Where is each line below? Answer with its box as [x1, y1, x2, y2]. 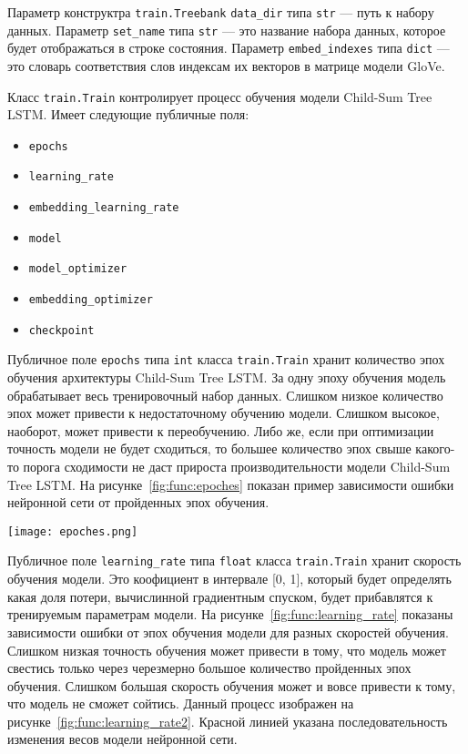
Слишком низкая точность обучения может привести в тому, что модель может [7, 640, 446, 659]
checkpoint [28, 323, 95, 337]
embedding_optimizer [28, 293, 153, 307]
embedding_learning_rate [28, 201, 179, 215]
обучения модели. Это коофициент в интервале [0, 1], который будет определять [7, 569, 452, 588]
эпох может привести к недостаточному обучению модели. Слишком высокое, [7, 403, 440, 423]
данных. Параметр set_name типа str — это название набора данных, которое [7, 20, 446, 39]
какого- [415, 439, 455, 458]
